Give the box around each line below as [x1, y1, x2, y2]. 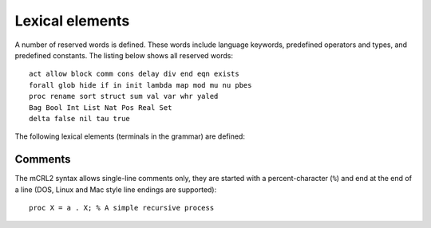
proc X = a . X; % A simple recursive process [29, 203, 215, 212]
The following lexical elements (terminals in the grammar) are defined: [14, 132, 245, 141]
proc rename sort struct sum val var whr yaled [29, 92, 219, 101]
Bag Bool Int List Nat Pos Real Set [29, 103, 172, 112]
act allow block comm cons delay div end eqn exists [29, 69, 239, 79]
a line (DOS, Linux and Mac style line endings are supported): [14, 184, 217, 195]
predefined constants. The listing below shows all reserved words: [14, 50, 233, 60]
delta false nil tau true [29, 114, 131, 123]
